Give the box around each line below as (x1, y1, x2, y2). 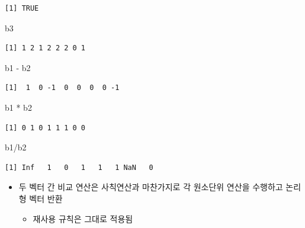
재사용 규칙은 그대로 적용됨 (33, 212, 133, 224)
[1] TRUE (5, 4, 39, 12)
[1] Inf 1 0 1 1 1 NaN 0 (5, 163, 153, 172)
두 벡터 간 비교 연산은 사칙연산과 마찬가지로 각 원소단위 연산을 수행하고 (18, 181, 283, 193)
